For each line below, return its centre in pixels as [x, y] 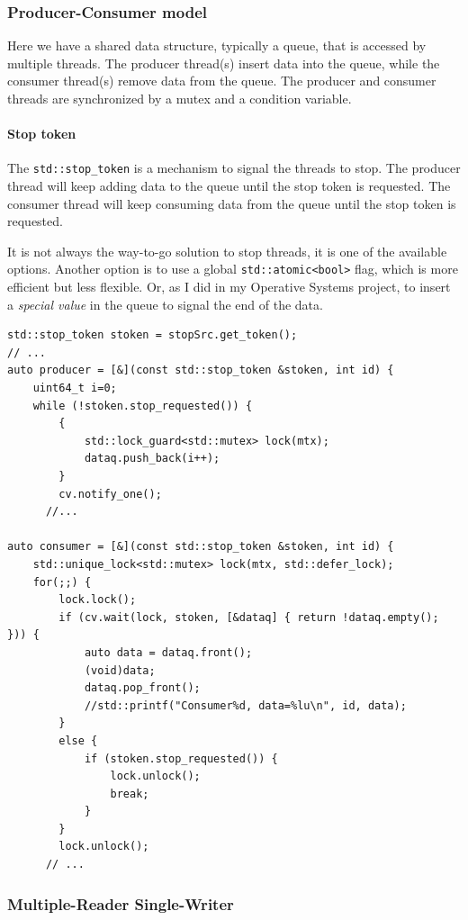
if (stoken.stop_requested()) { [181, 758]
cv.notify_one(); [110, 494]
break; [130, 794]
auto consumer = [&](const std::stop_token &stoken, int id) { [201, 547]
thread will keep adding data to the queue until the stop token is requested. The [229, 186]
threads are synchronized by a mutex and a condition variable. [180, 98]
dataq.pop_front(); [142, 688]
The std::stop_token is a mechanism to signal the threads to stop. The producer [234, 168]
